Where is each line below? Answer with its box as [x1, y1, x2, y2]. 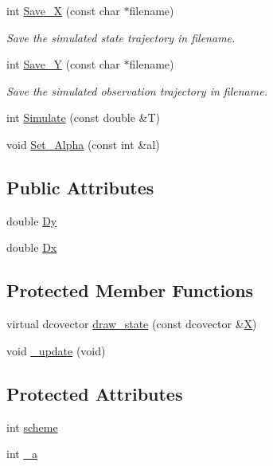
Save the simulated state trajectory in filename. [6, 29, 236, 45]
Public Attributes [6, 174, 154, 199]
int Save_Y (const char [6, 56, 120, 72]
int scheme [6, 418, 58, 435]
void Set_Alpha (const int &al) [6, 135, 160, 152]
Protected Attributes [6, 381, 183, 405]
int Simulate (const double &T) [6, 109, 161, 126]
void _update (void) [6, 342, 106, 358]
